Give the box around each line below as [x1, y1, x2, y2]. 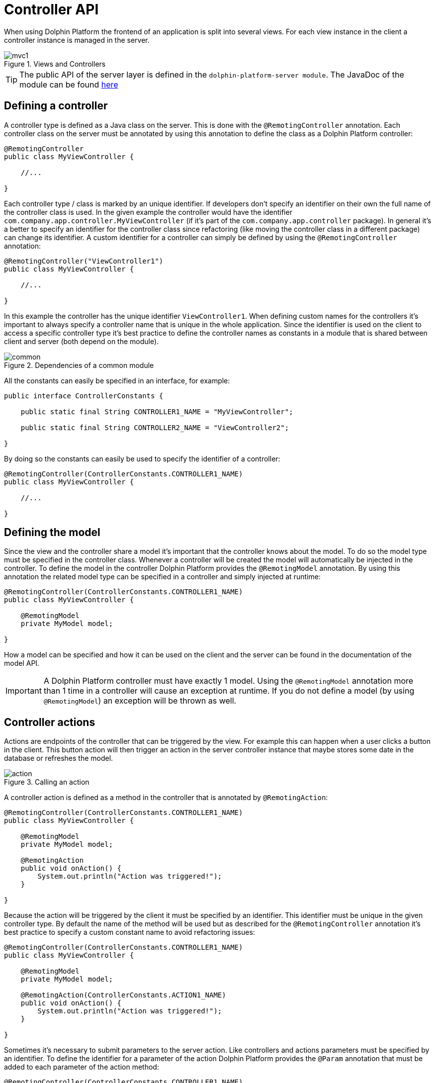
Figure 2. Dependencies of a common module [4, 361, 154, 369]
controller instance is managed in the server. [4, 35, 150, 44]
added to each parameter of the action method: [4, 1063, 159, 1072]
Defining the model [4, 526, 100, 539]
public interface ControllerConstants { [4, 391, 164, 400]
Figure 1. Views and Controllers [4, 59, 106, 68]
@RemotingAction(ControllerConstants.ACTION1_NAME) [20, 991, 226, 999]
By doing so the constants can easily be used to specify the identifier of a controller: [4, 454, 280, 463]
